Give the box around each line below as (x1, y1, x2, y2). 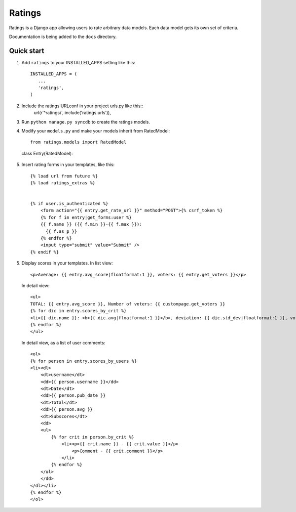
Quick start (9, 46, 44, 55)
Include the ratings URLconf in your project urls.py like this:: (21, 103, 143, 109)
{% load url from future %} (30, 173, 98, 179)
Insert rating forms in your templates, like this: (21, 162, 115, 168)
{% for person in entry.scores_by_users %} (30, 358, 137, 364)
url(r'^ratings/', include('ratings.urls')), (34, 110, 111, 116)
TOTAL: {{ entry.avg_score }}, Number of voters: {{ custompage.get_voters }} (30, 301, 225, 306)
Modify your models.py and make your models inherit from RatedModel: (21, 128, 170, 133)
